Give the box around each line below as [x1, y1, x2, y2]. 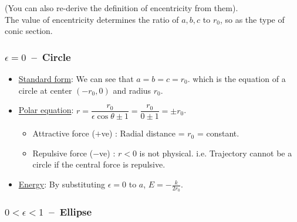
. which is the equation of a [187, 73, 286, 84]
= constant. [197, 127, 239, 139]
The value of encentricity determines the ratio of [5, 13, 179, 25]
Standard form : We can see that [18, 73, 134, 84]
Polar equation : [18, 104, 74, 116]
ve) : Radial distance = [101, 127, 185, 139]
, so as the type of [220, 13, 285, 25]
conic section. [5, 25, 53, 37]
